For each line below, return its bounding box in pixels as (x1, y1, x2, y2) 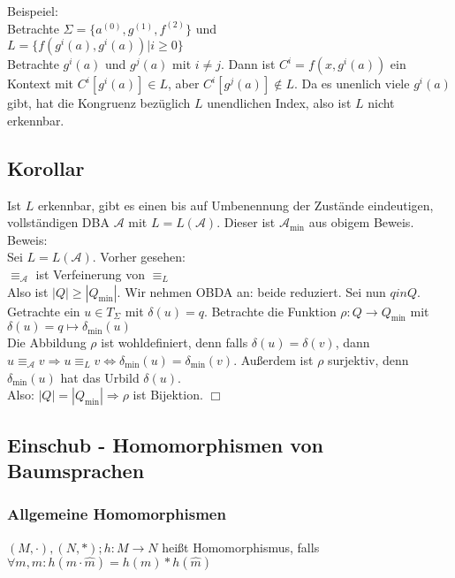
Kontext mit (7, 74, 74, 93)
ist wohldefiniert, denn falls (101, 333, 248, 352)
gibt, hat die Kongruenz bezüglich (7, 94, 191, 112)
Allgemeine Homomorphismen (7, 503, 226, 525)
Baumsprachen (7, 456, 145, 483)
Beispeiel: (7, 2, 58, 19)
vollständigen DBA (7, 213, 110, 232)
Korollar (7, 154, 85, 181)
